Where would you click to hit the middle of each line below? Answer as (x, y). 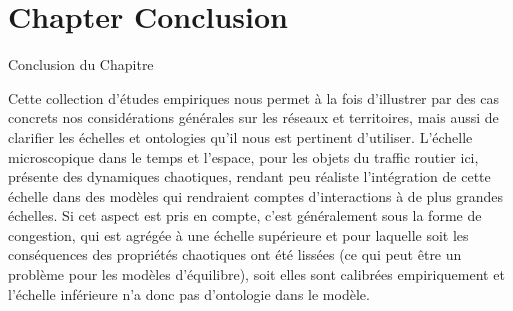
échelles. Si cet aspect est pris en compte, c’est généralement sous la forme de (245, 215)
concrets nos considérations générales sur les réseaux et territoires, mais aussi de (253, 117)
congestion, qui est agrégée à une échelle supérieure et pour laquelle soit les (238, 234)
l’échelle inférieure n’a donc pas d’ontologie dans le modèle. (189, 293)
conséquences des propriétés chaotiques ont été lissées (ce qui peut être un (235, 254)
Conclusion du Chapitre (81, 64)
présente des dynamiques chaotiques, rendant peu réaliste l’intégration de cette (249, 176)
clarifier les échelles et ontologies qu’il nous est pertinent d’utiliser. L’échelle (240, 136)
